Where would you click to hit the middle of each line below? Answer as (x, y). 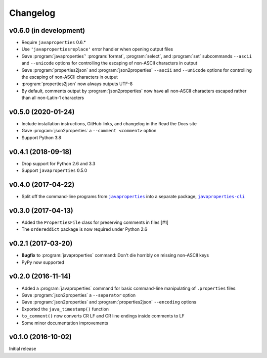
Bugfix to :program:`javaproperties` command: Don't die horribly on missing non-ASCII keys (115, 256)
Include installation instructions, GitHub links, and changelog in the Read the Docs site (109, 124)
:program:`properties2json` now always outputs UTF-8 (77, 84)
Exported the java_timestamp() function (65, 309)
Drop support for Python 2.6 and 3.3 (59, 163)
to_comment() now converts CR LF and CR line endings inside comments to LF (103, 316)
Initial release (23, 349)
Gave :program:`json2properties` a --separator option (79, 295)
